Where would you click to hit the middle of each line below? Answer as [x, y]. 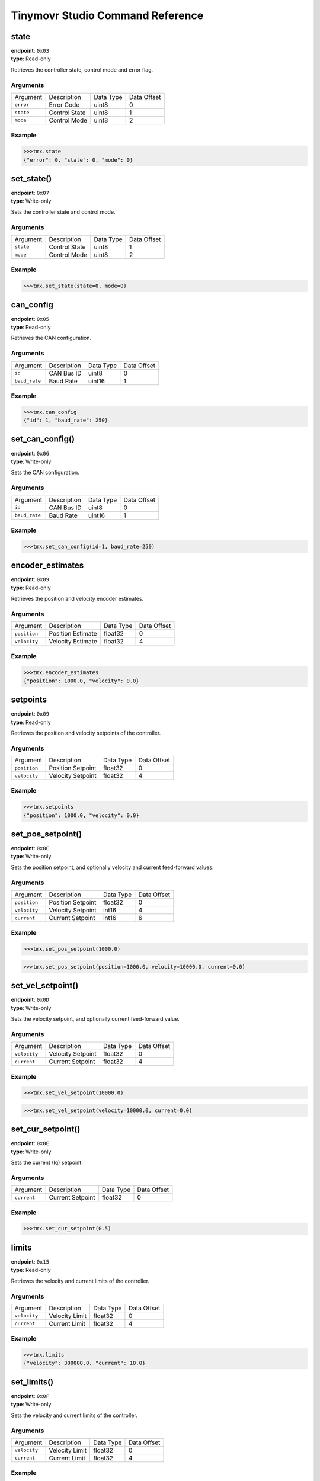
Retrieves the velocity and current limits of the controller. [80, 1281]
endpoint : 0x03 [30, 51]
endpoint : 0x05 [30, 319]
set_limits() [32, 1382]
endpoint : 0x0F [30, 1396]
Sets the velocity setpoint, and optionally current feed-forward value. [95, 1019]
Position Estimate [73, 634]
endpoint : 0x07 [30, 193]
